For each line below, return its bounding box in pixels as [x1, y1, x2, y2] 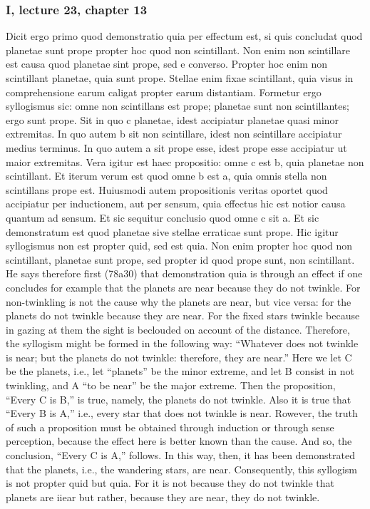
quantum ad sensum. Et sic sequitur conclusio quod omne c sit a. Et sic [6, 210, 319, 225]
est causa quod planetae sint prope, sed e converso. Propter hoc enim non [6, 56, 328, 71]
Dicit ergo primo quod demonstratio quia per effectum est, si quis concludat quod [6, 29, 363, 43]
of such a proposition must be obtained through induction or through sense [6, 419, 334, 434]
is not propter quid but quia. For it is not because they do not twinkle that [6, 475, 335, 490]
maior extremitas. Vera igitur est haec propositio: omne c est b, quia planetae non [6, 154, 364, 169]
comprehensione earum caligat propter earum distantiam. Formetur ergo [6, 84, 322, 99]
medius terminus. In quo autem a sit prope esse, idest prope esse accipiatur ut [6, 140, 347, 155]
